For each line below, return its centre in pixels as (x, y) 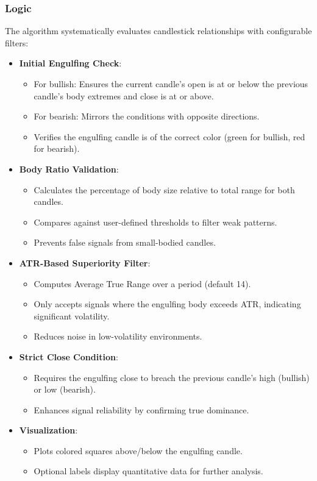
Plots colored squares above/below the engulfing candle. (138, 450)
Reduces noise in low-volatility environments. (118, 336)
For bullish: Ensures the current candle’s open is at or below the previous (171, 84)
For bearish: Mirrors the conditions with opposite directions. (147, 116)
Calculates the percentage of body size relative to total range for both (164, 189)
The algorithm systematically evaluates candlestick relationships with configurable (158, 31)
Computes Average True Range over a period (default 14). (142, 283)
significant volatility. (72, 315)
